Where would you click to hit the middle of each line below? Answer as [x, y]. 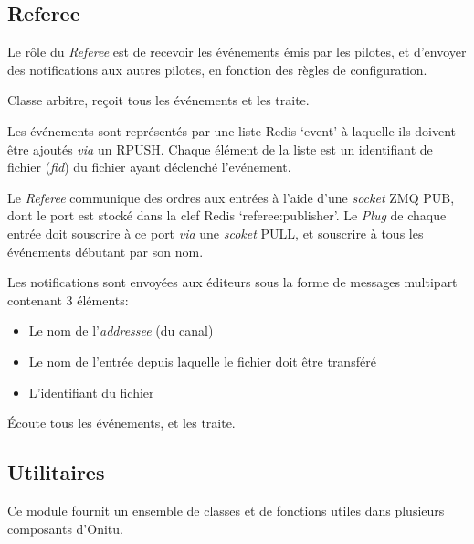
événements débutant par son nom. [105, 251]
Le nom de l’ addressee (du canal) [121, 331]
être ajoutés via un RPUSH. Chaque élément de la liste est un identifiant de [220, 149]
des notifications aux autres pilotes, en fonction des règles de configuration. [217, 69]
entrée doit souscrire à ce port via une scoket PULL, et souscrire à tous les [216, 233]
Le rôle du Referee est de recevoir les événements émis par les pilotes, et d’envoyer [237, 52]
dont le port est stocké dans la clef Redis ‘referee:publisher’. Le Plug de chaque [227, 215]
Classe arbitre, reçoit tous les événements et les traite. [158, 100]
